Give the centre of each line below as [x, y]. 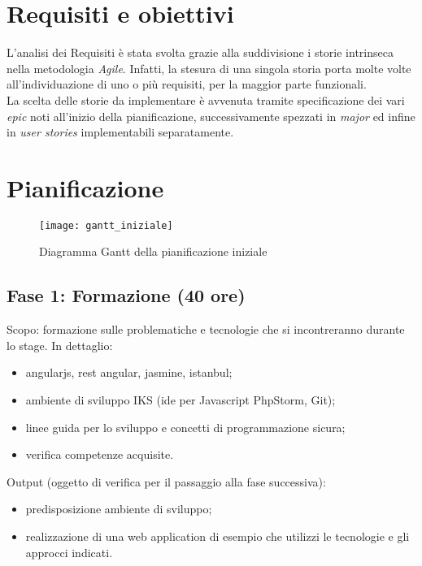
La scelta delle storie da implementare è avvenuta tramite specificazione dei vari [206, 99]
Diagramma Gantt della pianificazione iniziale [153, 251]
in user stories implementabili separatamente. [120, 132]
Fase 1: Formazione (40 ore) [126, 295]
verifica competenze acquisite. [100, 454]
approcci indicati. [69, 552]
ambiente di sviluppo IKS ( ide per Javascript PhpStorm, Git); [181, 400]
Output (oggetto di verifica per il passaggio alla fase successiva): [166, 481]
